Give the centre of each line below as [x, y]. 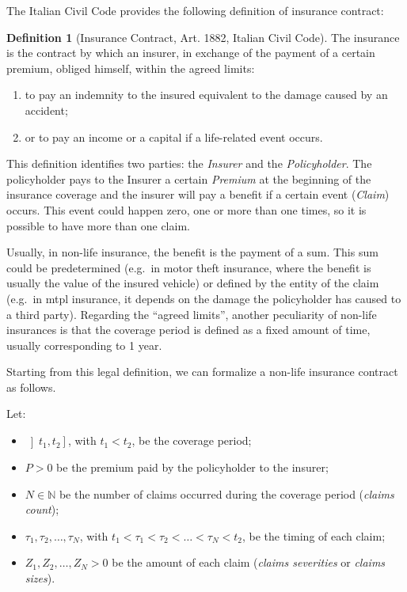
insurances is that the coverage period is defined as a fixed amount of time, [188, 330]
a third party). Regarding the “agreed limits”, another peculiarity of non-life [192, 314]
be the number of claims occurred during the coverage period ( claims [226, 493]
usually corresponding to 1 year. [84, 345]
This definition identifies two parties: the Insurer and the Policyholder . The [189, 163]
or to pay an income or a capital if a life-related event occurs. [174, 137]
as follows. [31, 387]
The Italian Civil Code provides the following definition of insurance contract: [195, 10]
